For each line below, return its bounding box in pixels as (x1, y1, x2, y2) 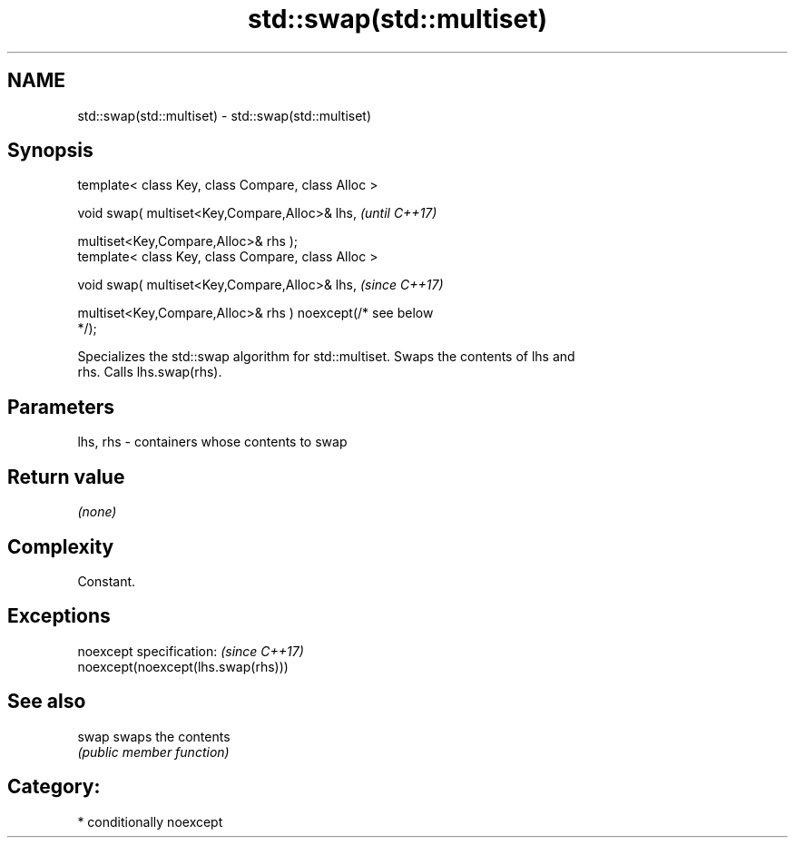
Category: (7, 775, 101, 799)
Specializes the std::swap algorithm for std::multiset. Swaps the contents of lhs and (77, 349, 575, 365)
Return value (7, 465, 125, 488)
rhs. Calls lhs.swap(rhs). (77, 364, 222, 380)
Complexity (7, 535, 114, 558)
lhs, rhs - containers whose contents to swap (77, 434, 348, 450)
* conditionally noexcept (77, 813, 223, 830)
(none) (77, 504, 117, 520)
